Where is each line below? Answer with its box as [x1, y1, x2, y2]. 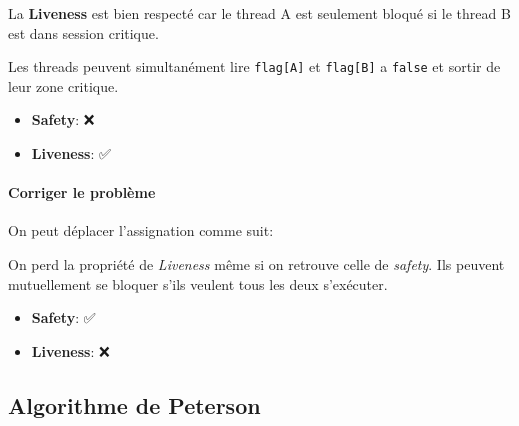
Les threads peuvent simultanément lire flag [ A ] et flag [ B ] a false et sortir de [8, 56, 501, 77]
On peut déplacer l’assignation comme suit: [8, 220, 274, 241]
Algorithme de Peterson [8, 389, 261, 420]
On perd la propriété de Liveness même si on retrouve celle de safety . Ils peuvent [8, 254, 505, 275]
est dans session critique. [8, 22, 159, 43]
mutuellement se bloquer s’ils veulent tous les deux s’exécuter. [8, 273, 388, 294]
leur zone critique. [8, 75, 119, 96]
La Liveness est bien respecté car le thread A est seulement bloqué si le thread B [8, 3, 511, 23]
